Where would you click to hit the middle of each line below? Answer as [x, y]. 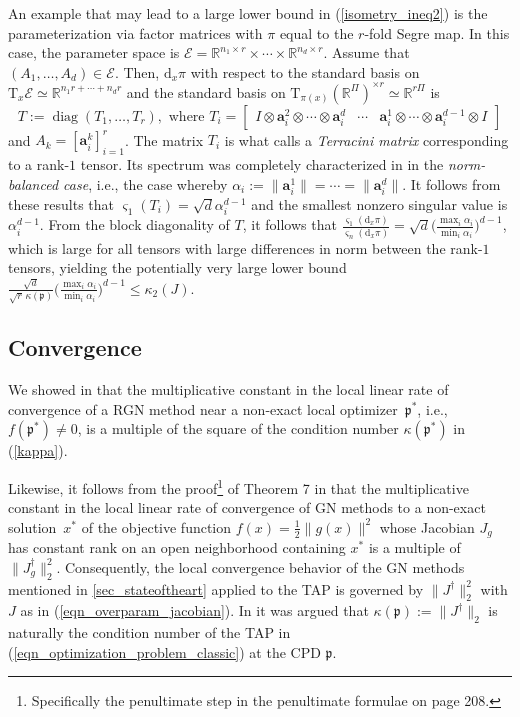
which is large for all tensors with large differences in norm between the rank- [245, 247]
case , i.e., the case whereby [145, 183]
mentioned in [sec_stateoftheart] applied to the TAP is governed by [216, 588]
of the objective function [156, 526]
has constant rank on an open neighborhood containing [177, 547]
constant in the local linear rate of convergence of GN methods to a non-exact [247, 507]
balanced [33, 183]
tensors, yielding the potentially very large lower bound [177, 267]
